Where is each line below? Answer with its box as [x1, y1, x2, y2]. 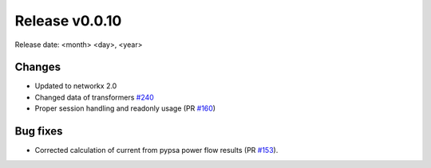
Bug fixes [14, 124, 63, 139]
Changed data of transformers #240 [34, 92, 155, 102]
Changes [14, 61, 61, 74]
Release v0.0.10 [14, 12, 122, 29]
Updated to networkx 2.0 [34, 81, 117, 91]
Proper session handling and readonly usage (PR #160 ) [34, 104, 215, 113]
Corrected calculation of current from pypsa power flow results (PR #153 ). [34, 146, 279, 155]
